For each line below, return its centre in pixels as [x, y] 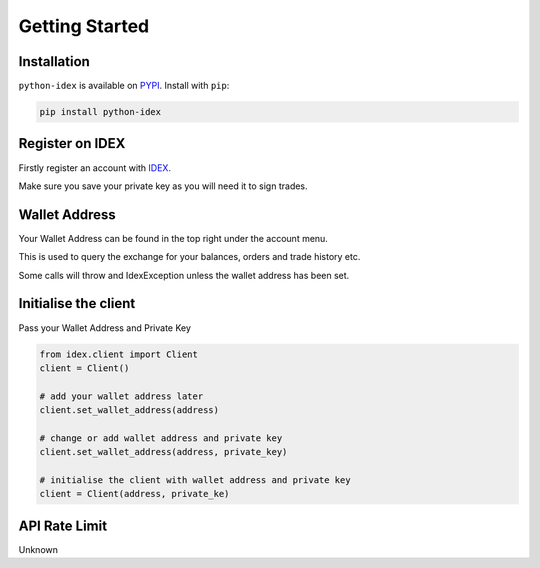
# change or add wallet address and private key [161, 438]
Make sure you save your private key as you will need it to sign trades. [163, 186]
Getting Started [84, 26]
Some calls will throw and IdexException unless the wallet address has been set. [184, 275]
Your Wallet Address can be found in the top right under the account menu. [173, 238]
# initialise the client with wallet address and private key [195, 480]
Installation [54, 61]
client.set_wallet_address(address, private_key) [163, 452]
